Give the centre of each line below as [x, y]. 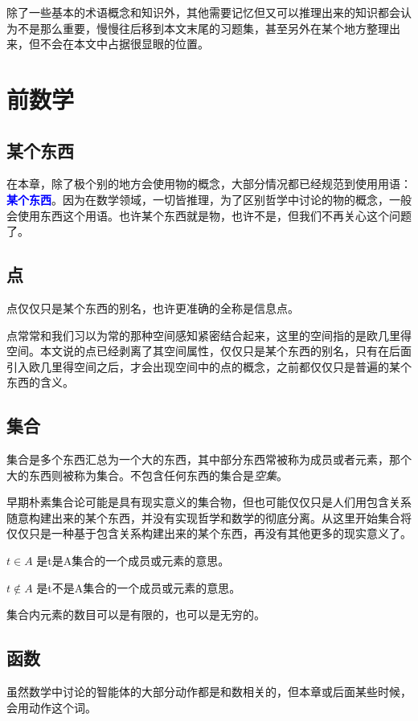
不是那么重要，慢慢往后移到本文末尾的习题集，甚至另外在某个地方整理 [203, 28]
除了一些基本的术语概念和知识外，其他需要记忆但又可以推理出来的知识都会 [203, 12]
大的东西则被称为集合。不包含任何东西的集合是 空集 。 [147, 475]
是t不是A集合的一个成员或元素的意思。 [139, 587]
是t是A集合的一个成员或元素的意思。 [133, 561]
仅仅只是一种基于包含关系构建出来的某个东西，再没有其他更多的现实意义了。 [209, 533]
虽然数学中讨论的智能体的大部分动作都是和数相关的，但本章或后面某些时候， [209, 692]
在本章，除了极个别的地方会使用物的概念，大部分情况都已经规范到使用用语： [209, 184]
